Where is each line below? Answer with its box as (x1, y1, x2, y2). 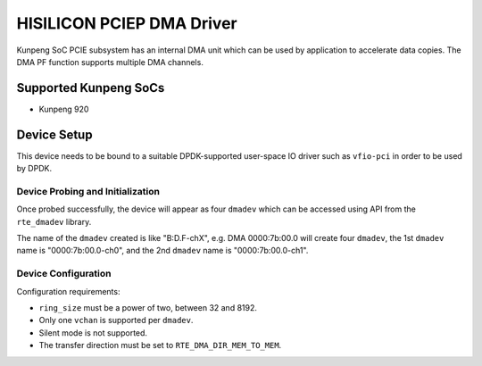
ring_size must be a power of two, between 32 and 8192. (38, 302, 258, 312)
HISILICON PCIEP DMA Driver (16, 13, 237, 33)
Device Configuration (16, 268, 112, 280)
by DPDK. (16, 163, 53, 174)
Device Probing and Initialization (16, 185, 161, 197)
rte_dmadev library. (16, 216, 92, 227)
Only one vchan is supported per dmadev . (38, 315, 194, 326)
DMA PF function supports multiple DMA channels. (16, 56, 204, 67)
